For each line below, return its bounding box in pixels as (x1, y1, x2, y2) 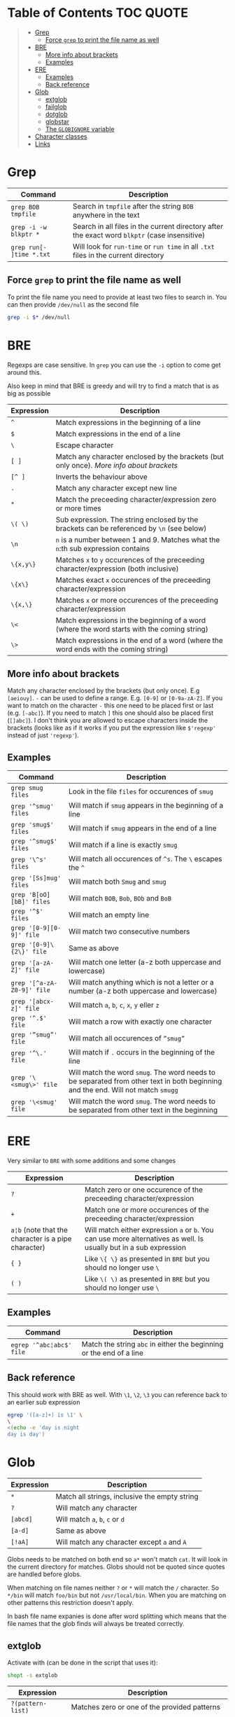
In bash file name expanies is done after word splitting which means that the (7, 1612, 227, 1620)
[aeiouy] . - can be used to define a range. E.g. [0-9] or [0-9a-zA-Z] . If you (7, 694, 223, 702)
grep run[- (10, 243, 47, 251)
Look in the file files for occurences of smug (69, 786, 213, 796)
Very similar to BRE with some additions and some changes (7, 1157, 176, 1165)
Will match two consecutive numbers (69, 926, 190, 936)
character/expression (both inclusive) (55, 564, 179, 574)
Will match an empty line (69, 910, 150, 920)
